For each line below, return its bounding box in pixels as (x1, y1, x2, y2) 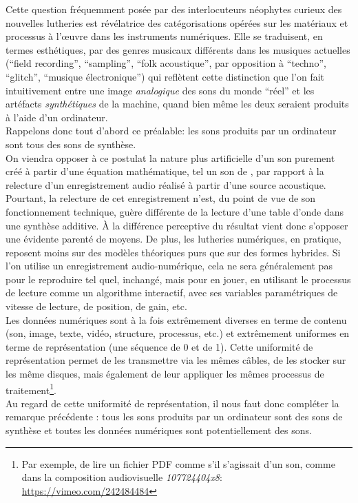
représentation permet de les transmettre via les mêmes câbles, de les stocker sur (6, 353, 346, 367)
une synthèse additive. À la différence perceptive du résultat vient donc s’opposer (6, 218, 348, 232)
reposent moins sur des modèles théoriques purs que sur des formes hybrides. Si (6, 245, 341, 259)
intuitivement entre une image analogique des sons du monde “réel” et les (6, 83, 315, 97)
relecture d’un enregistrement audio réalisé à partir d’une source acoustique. (6, 177, 326, 192)
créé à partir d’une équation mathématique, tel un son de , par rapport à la (6, 164, 324, 178)
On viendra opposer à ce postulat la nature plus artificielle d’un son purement (6, 150, 335, 165)
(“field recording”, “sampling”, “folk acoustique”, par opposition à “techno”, (6, 56, 326, 70)
